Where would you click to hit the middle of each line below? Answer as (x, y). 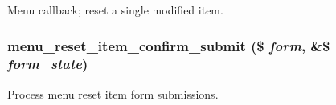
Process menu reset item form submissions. (113, 93)
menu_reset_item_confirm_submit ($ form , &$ (169, 45)
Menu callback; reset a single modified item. (115, 10)
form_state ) (48, 64)
